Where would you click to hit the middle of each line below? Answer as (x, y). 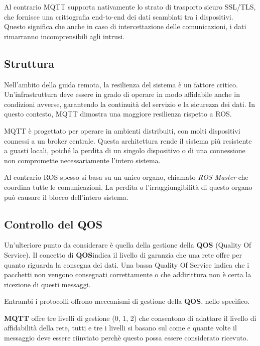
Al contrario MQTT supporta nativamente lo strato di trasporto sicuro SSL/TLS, (130, 7)
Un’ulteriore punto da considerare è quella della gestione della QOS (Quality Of (128, 245)
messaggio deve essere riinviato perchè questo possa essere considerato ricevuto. (126, 338)
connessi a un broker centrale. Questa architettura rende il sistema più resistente (128, 140)
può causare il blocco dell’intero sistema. (66, 197)
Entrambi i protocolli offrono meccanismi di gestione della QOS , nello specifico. (127, 301)
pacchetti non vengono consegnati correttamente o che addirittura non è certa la (128, 274)
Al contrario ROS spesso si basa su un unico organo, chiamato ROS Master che (126, 177)
